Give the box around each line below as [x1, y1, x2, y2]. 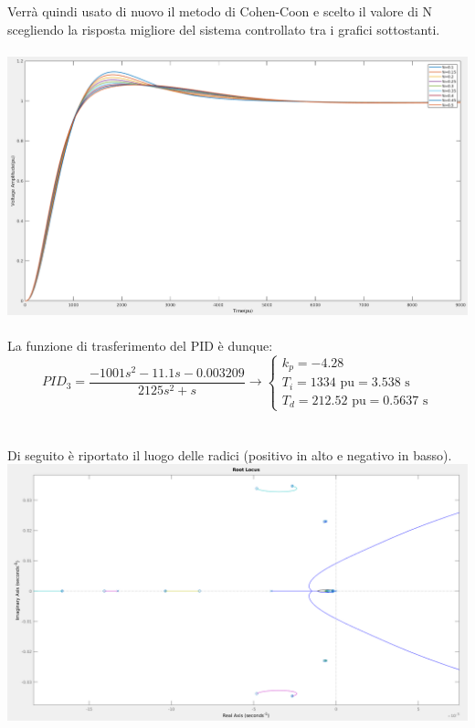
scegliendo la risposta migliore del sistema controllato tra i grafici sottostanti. [7, 19, 440, 38]
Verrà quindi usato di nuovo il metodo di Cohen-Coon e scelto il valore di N [7, 2, 432, 20]
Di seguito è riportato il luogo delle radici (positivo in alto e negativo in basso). [7, 445, 452, 464]
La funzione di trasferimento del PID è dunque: [7, 335, 273, 354]
